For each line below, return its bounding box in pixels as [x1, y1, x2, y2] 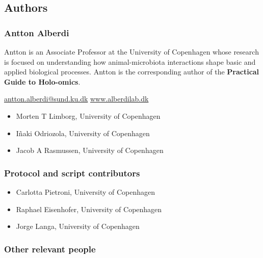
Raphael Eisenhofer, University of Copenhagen [16, 203, 162, 214]
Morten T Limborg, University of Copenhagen [16, 110, 161, 121]
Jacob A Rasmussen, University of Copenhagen [16, 145, 164, 156]
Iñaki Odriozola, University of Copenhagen [16, 127, 150, 138]
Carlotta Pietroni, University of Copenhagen [16, 186, 155, 197]
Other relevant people [4, 242, 96, 255]
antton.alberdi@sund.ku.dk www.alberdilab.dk [4, 93, 149, 104]
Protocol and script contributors [4, 166, 140, 179]
